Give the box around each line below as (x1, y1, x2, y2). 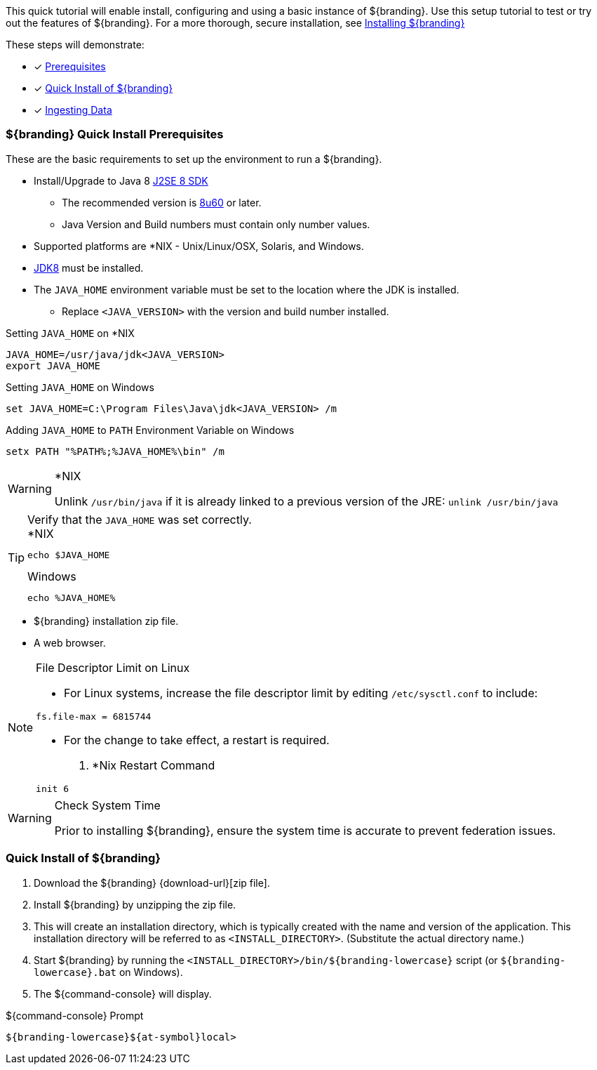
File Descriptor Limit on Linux (36, 660, 190, 675)
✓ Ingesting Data (34, 104, 112, 116)
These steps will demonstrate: (6, 39, 145, 51)
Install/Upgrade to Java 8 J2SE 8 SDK (34, 174, 208, 187)
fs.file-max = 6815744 (36, 711, 152, 722)
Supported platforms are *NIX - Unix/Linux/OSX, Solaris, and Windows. (34, 239, 364, 252)
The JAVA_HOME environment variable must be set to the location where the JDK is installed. (34, 283, 460, 296)
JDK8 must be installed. (34, 261, 144, 274)
